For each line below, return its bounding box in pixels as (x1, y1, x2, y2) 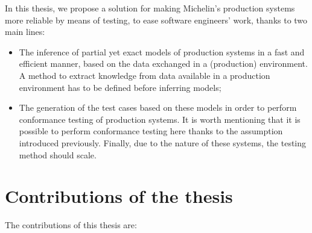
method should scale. (19, 148, 97, 161)
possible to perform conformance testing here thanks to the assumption (19, 125, 283, 137)
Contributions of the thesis (5, 184, 233, 208)
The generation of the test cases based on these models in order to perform (19, 101, 297, 114)
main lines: (5, 25, 45, 38)
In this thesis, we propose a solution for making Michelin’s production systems (5, 2, 295, 14)
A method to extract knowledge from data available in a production (19, 69, 270, 81)
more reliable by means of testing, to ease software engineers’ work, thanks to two (5, 13, 308, 26)
